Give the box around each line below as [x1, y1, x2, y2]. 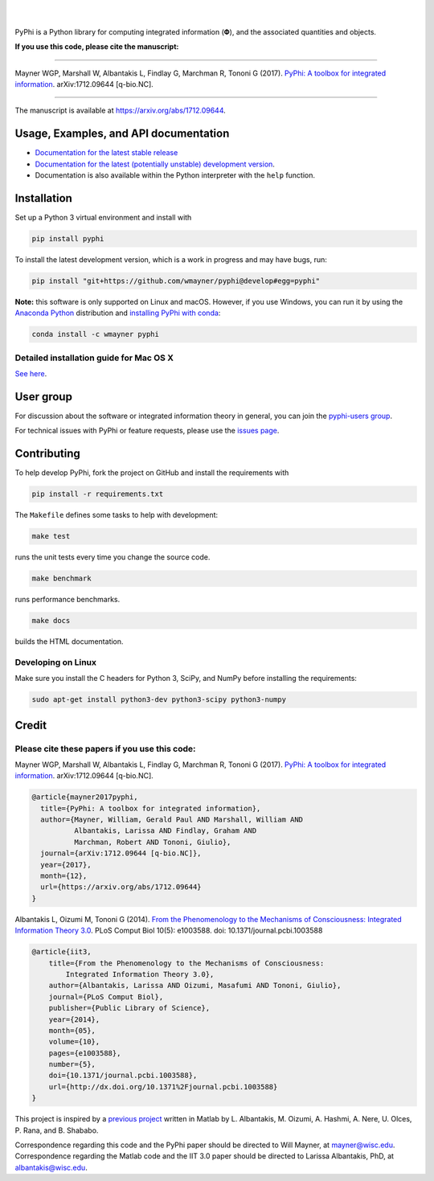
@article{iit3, [31, 947, 92, 957]
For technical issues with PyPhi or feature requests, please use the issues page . [14, 426, 280, 436]
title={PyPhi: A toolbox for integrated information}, [40, 804, 261, 813]
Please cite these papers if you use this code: [14, 743, 196, 754]
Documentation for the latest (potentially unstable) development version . [35, 159, 275, 169]
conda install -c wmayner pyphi [31, 330, 160, 339]
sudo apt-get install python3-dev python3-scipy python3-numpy [31, 695, 287, 704]
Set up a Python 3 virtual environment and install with [14, 212, 192, 222]
